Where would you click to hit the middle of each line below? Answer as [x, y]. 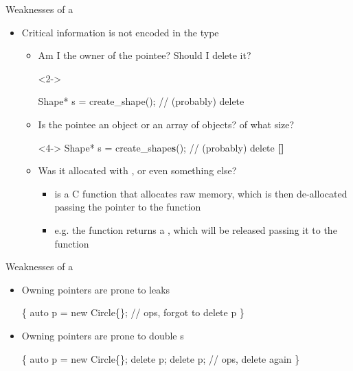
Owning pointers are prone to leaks [96, 289]
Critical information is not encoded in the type [120, 32]
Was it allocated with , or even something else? [137, 170]
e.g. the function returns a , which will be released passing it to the [196, 229]
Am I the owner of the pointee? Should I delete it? [145, 55]
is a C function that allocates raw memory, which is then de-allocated [201, 193]
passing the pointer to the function [128, 207]
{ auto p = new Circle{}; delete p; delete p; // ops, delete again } [161, 358]
